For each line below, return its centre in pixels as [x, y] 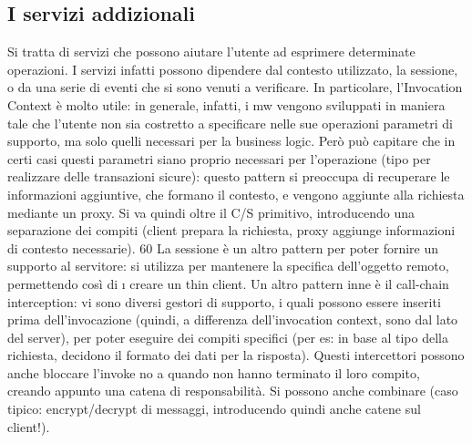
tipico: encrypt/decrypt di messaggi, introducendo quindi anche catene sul [214, 409]
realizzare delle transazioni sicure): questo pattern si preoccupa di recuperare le [229, 176]
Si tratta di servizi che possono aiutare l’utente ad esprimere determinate [211, 52]
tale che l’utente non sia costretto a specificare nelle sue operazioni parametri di [230, 123]
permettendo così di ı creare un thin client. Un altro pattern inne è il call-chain [228, 283]
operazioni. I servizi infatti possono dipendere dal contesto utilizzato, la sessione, [233, 69]
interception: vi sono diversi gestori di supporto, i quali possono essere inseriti [224, 301]
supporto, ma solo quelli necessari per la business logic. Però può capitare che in [231, 141]
